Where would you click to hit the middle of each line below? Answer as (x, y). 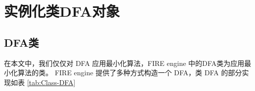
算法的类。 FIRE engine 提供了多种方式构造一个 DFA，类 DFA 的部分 (130, 73)
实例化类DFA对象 (62, 11)
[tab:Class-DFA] (51, 82)
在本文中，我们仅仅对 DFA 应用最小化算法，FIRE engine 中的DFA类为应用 (124, 63)
